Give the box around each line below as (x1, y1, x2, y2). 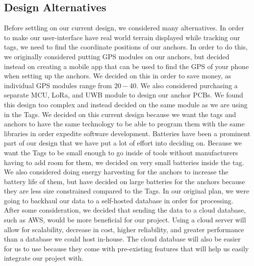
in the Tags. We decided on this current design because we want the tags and (4, 109, 236, 119)
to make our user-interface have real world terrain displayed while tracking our (4, 32, 240, 42)
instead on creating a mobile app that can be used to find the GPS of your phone (4, 61, 249, 71)
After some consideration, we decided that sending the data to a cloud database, (4, 205, 246, 215)
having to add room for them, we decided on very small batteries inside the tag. (4, 157, 244, 167)
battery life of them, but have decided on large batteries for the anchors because (4, 176, 245, 186)
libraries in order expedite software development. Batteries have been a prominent (4, 128, 251, 138)
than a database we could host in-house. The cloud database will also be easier (4, 234, 241, 244)
